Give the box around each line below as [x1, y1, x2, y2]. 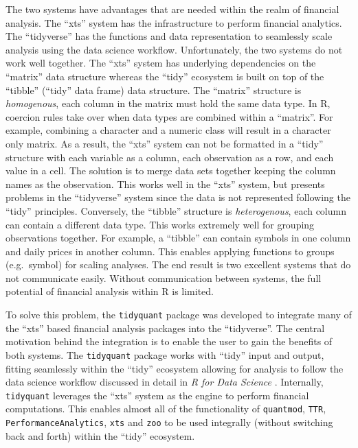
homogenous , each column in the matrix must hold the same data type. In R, [5, 96, 331, 110]
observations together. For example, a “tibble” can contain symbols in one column [5, 231, 351, 245]
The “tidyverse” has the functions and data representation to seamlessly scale [5, 29, 333, 43]
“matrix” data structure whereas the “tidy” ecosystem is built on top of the [5, 69, 324, 83]
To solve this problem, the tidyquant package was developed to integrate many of [5, 307, 352, 322]
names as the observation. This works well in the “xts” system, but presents [5, 176, 325, 191]
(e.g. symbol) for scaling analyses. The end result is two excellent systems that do [5, 257, 351, 272]
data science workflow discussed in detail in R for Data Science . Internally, [5, 375, 324, 389]
